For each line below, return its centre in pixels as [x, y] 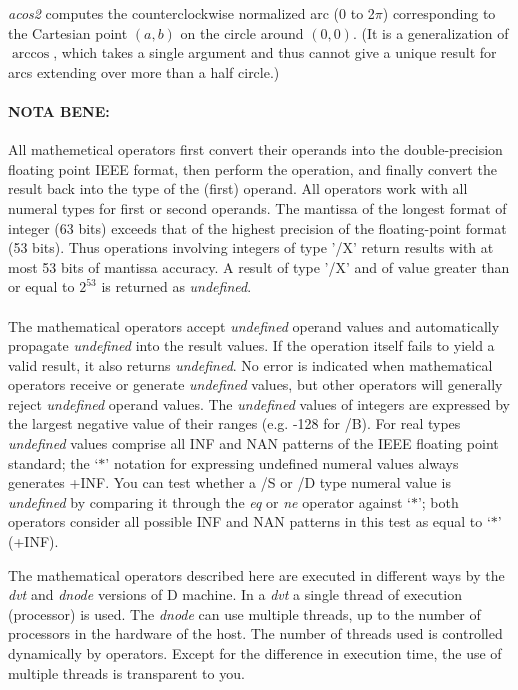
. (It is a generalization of [430, 32]
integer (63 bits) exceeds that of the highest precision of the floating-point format [257, 227]
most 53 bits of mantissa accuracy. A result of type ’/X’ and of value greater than [259, 266]
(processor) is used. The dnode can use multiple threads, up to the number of [244, 613]
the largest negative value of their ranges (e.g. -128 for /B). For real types [234, 423]
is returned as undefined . [176, 286]
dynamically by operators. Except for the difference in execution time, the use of [255, 653]
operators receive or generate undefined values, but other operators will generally [255, 384]
